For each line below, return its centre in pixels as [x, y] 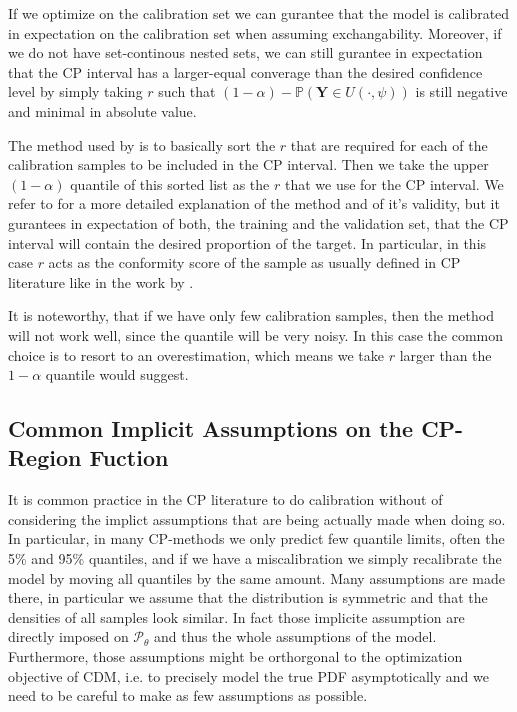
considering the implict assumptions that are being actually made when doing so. [257, 518]
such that [187, 91]
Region [45, 457]
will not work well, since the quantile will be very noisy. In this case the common [256, 334]
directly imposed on [68, 636]
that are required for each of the [389, 144]
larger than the [445, 354]
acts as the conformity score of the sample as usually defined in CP [254, 262]
